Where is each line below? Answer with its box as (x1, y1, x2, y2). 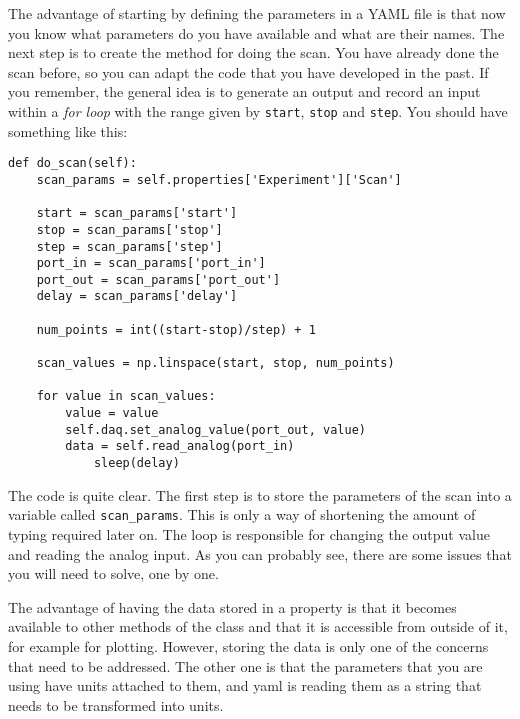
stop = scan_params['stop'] (36, 222, 223, 237)
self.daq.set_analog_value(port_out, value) (65, 422, 366, 437)
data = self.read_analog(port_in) (65, 439, 295, 454)
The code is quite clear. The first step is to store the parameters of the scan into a (8, 484, 512, 505)
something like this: (8, 120, 128, 141)
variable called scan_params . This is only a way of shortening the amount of (8, 504, 476, 525)
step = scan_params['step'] (36, 239, 223, 254)
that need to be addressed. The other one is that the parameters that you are (8, 655, 483, 676)
